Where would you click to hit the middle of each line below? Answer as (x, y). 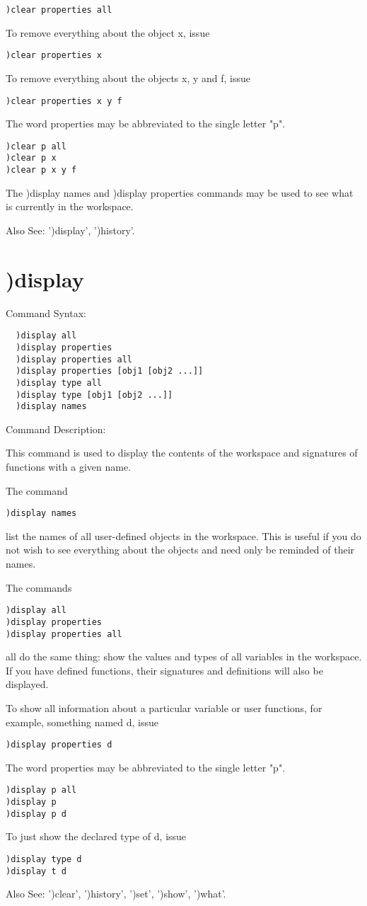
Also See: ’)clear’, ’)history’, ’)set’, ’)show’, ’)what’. (116, 894)
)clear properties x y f (64, 101)
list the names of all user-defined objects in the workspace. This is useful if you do (183, 535)
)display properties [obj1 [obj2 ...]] (110, 371)
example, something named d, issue (82, 722)
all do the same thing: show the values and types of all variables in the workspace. (184, 656)
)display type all (59, 383)
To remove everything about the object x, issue (108, 32)
